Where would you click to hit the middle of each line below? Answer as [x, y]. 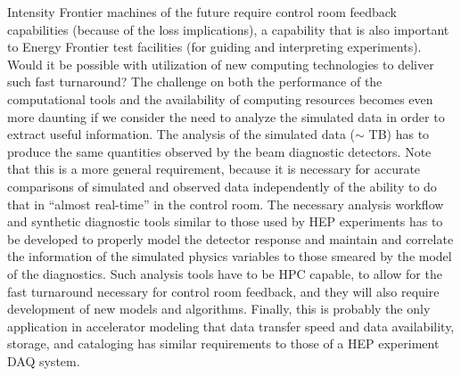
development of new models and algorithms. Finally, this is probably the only [219, 309]
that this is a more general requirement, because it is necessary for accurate [214, 169]
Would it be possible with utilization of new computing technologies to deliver [221, 64]
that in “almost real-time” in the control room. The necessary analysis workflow [226, 204]
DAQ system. [44, 360]
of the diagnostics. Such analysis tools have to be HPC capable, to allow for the [225, 273]
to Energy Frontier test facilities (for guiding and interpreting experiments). [214, 47]
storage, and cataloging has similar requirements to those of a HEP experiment [223, 343]
